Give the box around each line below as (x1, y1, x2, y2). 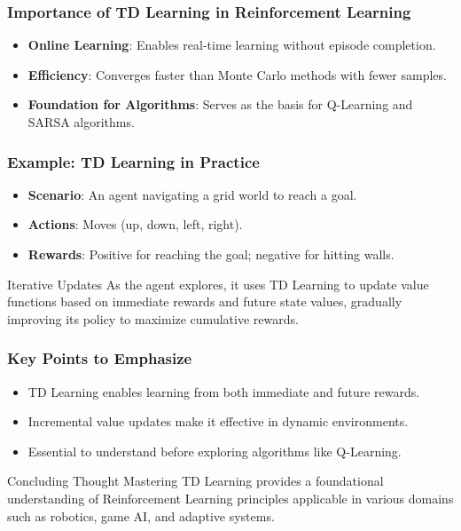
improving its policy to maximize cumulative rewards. (7, 309, 299, 328)
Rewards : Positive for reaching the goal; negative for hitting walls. (27, 245, 395, 263)
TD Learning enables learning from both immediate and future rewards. (27, 382, 420, 400)
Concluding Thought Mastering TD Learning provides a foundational (7, 472, 384, 490)
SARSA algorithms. (27, 113, 135, 131)
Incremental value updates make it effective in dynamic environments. (27, 412, 409, 431)
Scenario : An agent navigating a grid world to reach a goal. (27, 185, 357, 203)
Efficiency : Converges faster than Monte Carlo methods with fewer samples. (27, 65, 447, 83)
